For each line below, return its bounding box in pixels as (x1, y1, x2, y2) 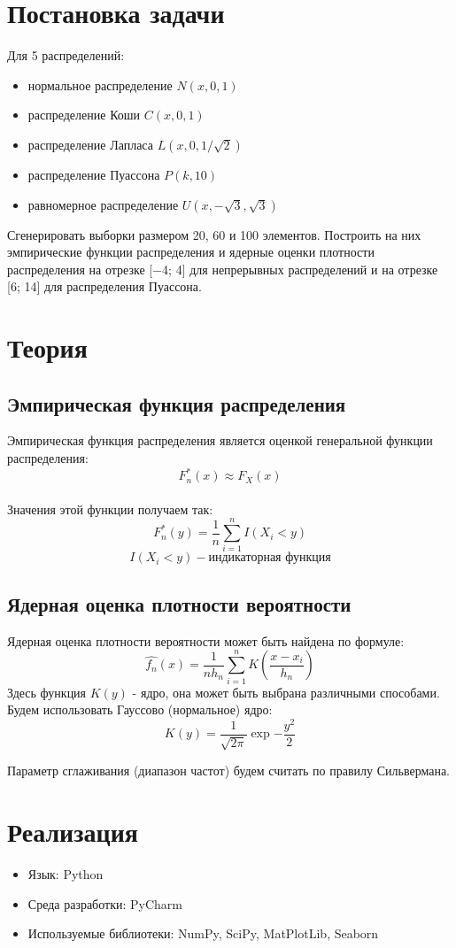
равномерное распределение (27, 195, 179, 213)
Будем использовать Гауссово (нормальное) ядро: (7, 700, 273, 719)
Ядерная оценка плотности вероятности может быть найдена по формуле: (7, 631, 405, 650)
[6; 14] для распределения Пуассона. (7, 277, 202, 296)
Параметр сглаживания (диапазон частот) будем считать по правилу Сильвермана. (7, 761, 450, 780)
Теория (7, 329, 88, 366)
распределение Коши (27, 105, 141, 124)
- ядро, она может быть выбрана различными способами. (132, 682, 440, 701)
